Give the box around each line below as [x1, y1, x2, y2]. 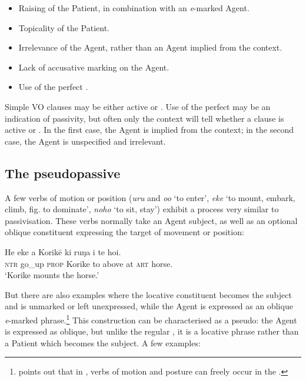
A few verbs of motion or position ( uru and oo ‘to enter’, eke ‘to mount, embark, [5, 191, 295, 203]
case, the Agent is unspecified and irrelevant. [5, 135, 166, 147]
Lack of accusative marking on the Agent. [18, 61, 169, 73]
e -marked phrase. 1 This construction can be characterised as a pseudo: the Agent [5, 312, 297, 326]
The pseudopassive [5, 163, 121, 182]
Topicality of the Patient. [18, 21, 110, 34]
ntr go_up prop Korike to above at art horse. [5, 257, 173, 269]
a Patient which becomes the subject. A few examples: [5, 336, 201, 349]
